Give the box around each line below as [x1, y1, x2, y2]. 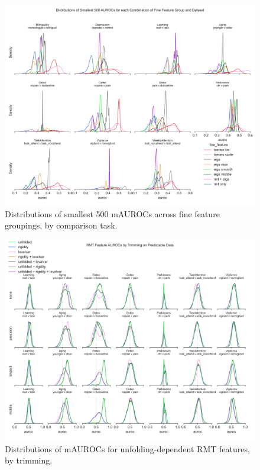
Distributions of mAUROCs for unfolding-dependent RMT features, [5, 442, 250, 455]
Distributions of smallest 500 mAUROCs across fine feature [5, 207, 220, 220]
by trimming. [5, 454, 53, 466]
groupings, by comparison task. [5, 219, 118, 231]
